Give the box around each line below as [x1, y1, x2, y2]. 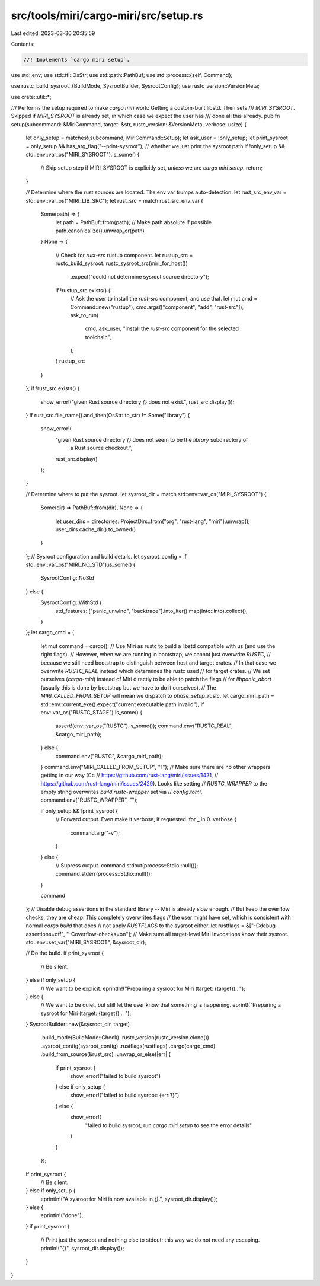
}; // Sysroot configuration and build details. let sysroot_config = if [25, 553, 187, 560]
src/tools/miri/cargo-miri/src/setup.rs [11, 9, 204, 22]
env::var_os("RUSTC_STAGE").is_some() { [40, 709, 142, 716]
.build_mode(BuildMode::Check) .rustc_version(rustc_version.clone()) [40, 1034, 210, 1041]
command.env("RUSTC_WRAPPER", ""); [40, 796, 138, 803]
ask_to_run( [70, 311, 99, 318]
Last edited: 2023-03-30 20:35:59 [11, 30, 95, 37]
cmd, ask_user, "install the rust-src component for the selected [85, 325, 239, 332]
